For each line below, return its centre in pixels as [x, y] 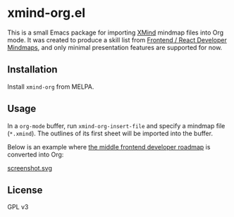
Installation [32, 69]
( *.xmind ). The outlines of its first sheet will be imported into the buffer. [110, 133]
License [25, 190]
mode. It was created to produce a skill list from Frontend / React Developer [117, 39]
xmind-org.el [47, 13]
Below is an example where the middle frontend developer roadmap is [109, 147]
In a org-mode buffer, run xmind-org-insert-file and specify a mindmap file [116, 125]
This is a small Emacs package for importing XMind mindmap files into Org [116, 32]
